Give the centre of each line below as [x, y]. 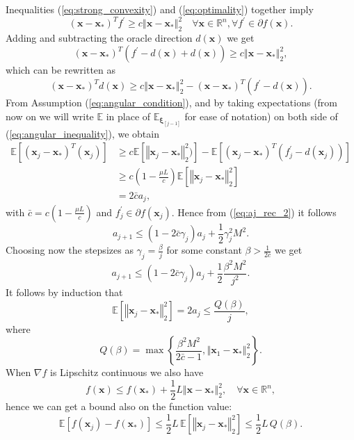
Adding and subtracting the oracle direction [99, 37]
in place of [128, 116]
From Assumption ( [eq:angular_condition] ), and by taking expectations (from [172, 103]
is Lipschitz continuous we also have [127, 372]
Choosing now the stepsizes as [70, 250]
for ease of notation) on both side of [261, 116]
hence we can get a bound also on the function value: [119, 406]
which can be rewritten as [61, 70]
